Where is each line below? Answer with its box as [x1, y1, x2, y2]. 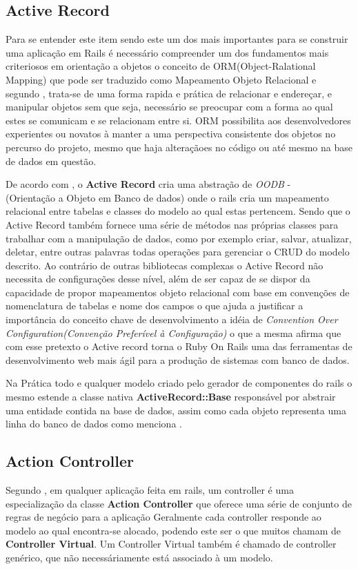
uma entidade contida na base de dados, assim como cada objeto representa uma [6, 403, 346, 417]
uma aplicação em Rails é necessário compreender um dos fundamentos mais [6, 45, 329, 59]
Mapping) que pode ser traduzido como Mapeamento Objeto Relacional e [6, 72, 317, 86]
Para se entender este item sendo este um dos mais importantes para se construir [6, 32, 348, 46]
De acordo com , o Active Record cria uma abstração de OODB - [6, 177, 291, 191]
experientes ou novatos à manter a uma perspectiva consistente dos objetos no [6, 126, 336, 141]
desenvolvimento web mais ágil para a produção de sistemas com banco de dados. [6, 352, 350, 367]
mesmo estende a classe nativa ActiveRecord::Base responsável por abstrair [6, 389, 336, 404]
